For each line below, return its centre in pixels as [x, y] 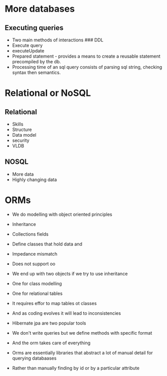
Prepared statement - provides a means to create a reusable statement [86, 56]
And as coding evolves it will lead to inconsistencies [66, 313]
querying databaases [34, 358]
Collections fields [30, 234]
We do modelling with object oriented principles [62, 214]
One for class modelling [37, 283]
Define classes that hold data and [47, 244]
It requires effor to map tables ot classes [54, 303]
